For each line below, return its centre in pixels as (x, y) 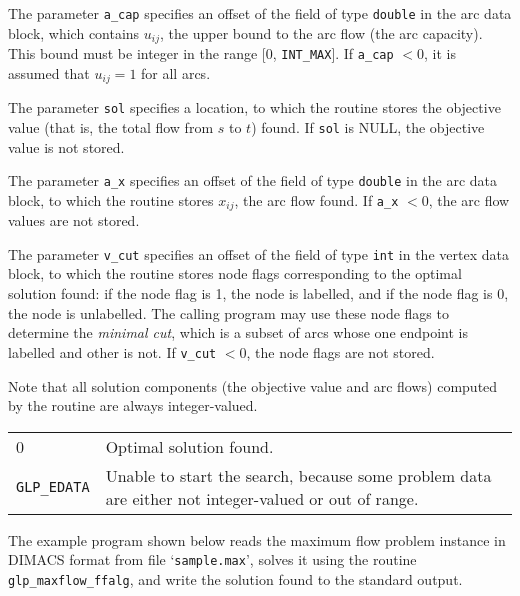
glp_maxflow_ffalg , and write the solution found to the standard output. (235, 578)
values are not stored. (74, 220)
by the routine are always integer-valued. (133, 405)
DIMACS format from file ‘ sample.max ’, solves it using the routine (212, 559)
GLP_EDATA (53, 486)
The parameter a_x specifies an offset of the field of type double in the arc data (253, 180)
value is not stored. (66, 146)
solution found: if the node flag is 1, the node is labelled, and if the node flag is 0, (258, 293)
